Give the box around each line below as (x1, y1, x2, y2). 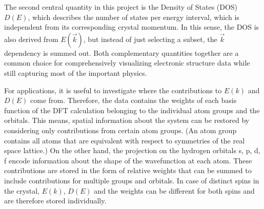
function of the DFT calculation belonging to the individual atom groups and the (4, 104, 260, 115)
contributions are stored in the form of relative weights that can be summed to (4, 165, 252, 176)
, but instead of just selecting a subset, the (83, 33, 217, 44)
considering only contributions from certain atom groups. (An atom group (4, 124, 237, 135)
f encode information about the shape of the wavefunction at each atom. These (4, 155, 252, 165)
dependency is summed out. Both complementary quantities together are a (4, 47, 239, 58)
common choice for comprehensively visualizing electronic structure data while (4, 57, 250, 68)
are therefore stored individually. (4, 195, 107, 206)
